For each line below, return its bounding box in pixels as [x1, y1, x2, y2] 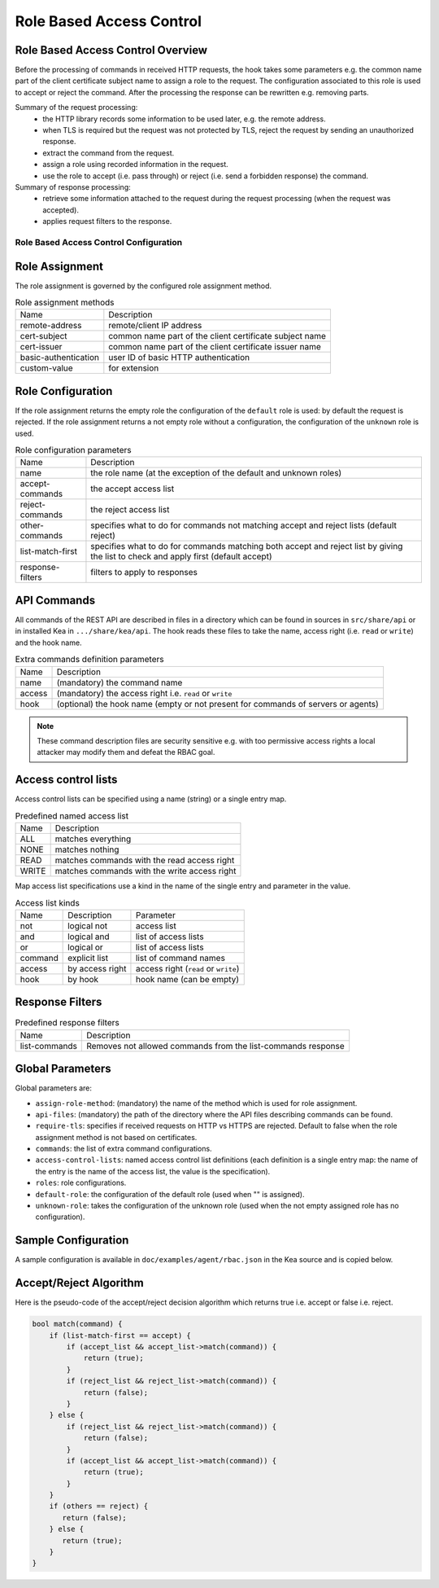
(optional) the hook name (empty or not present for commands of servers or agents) [56, 698, 380, 709]
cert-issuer [20, 341, 63, 353]
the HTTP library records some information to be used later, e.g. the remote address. [42, 114, 326, 124]
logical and [67, 931, 110, 942]
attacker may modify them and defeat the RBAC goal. [37, 748, 215, 757]
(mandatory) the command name [56, 677, 183, 688]
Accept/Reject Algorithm [15, 1276, 144, 1290]
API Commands [15, 593, 96, 607]
